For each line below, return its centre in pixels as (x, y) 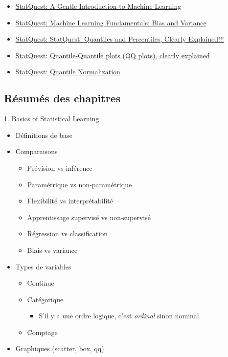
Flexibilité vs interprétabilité (70, 201)
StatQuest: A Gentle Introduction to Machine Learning (98, 6)
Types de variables (43, 266)
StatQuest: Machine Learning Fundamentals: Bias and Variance (111, 22)
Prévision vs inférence (60, 167)
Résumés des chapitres (62, 98)
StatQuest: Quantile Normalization (68, 72)
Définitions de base (44, 135)
